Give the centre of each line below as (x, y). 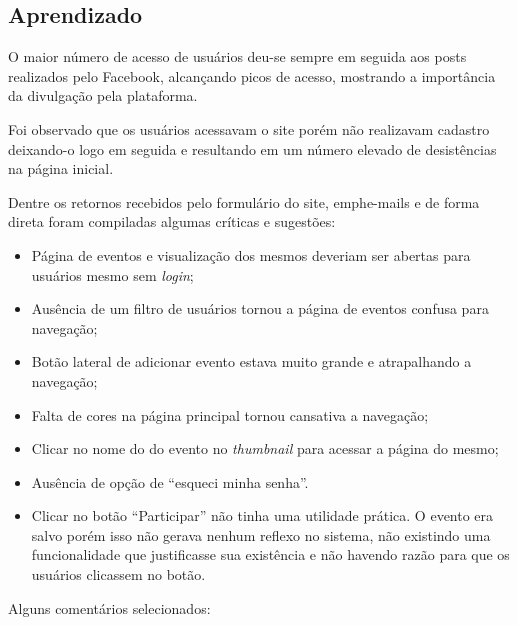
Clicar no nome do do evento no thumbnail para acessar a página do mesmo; (265, 448)
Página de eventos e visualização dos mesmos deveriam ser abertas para (251, 254)
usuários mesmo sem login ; (112, 274)
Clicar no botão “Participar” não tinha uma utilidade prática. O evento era (262, 515)
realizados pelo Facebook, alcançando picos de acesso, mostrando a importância (252, 75)
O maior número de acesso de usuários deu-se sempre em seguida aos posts (237, 56)
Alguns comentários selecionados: (109, 607)
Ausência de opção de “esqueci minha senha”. (170, 481)
